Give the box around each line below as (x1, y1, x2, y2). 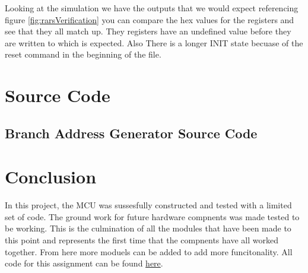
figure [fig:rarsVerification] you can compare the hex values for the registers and (5, 13, 294, 26)
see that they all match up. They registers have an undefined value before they (5, 25, 291, 37)
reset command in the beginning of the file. (5, 48, 161, 61)
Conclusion (5, 164, 97, 189)
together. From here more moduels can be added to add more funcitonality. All (5, 245, 293, 258)
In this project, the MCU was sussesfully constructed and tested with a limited (5, 199, 292, 211)
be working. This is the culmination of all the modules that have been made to (5, 222, 291, 234)
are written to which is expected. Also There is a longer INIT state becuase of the (5, 36, 303, 49)
